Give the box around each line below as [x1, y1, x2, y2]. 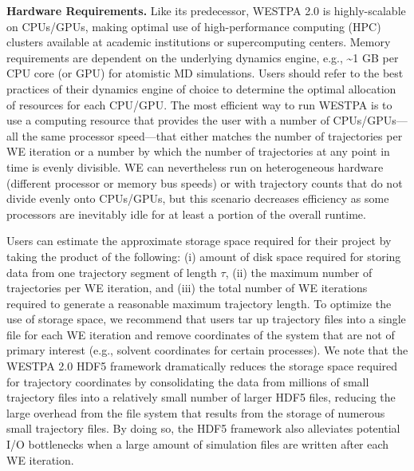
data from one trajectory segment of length [6, 263, 217, 280]
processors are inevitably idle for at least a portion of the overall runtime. [6, 205, 366, 222]
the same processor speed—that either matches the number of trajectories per [22, 127, 403, 144]
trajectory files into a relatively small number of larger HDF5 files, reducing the [6, 389, 396, 406]
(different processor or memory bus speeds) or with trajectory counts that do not [6, 174, 403, 191]
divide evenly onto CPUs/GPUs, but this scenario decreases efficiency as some [6, 190, 389, 207]
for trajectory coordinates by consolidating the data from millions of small [6, 373, 369, 390]
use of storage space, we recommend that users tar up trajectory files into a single [6, 311, 406, 327]
